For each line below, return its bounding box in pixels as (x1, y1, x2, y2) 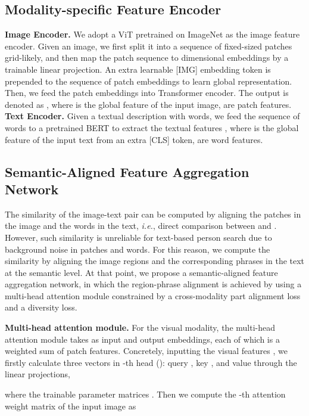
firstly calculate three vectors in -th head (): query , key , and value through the (5, 356, 297, 368)
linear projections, (5, 368, 70, 380)
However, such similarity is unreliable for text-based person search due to (5, 231, 272, 243)
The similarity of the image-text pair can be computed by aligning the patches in (5, 207, 301, 220)
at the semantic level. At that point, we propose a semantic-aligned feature (5, 266, 278, 278)
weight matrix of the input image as (5, 399, 136, 412)
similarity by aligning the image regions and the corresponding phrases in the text (5, 254, 305, 267)
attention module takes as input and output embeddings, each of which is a (5, 333, 280, 345)
